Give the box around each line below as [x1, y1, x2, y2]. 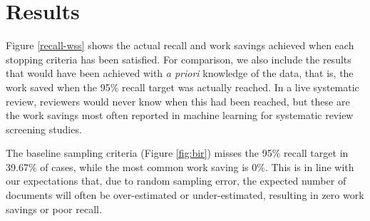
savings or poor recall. [6, 201, 102, 216]
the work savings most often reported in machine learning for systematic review [6, 108, 354, 123]
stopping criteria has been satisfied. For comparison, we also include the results [6, 51, 351, 66]
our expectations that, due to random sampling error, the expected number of [6, 173, 346, 188]
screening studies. [6, 121, 82, 136]
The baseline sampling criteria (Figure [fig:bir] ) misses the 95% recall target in [6, 145, 349, 160]
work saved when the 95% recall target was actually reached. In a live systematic [6, 79, 359, 94]
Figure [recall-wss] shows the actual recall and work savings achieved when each [6, 38, 354, 53]
